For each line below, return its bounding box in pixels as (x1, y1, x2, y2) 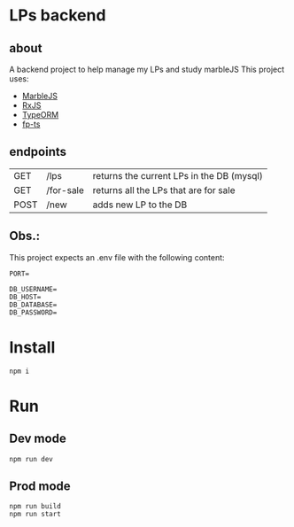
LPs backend (9, 5, 106, 26)
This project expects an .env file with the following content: (9, 252, 225, 262)
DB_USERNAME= (9, 284, 58, 293)
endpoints (9, 144, 67, 159)
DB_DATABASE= (9, 300, 58, 309)
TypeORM (21, 110, 59, 120)
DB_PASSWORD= (9, 307, 58, 317)
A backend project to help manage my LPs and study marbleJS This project (9, 64, 285, 74)
